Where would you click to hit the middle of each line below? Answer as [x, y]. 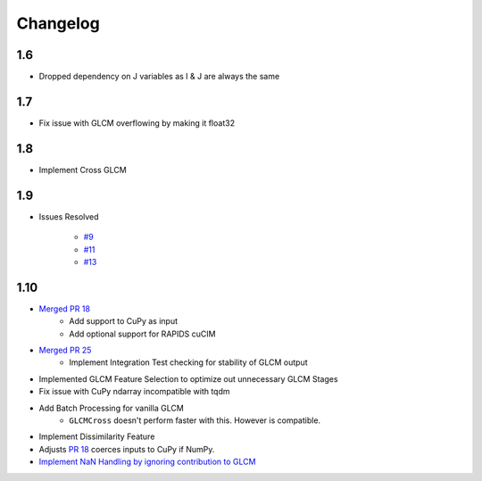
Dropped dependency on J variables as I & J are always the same [159, 77]
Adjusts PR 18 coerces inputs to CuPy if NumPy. [127, 449]
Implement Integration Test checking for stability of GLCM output [188, 362]
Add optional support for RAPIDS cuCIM [142, 334]
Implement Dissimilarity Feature [97, 436]
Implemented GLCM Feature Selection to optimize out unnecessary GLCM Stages [188, 378]
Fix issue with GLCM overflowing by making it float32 [137, 123]
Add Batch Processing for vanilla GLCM [112, 408]
